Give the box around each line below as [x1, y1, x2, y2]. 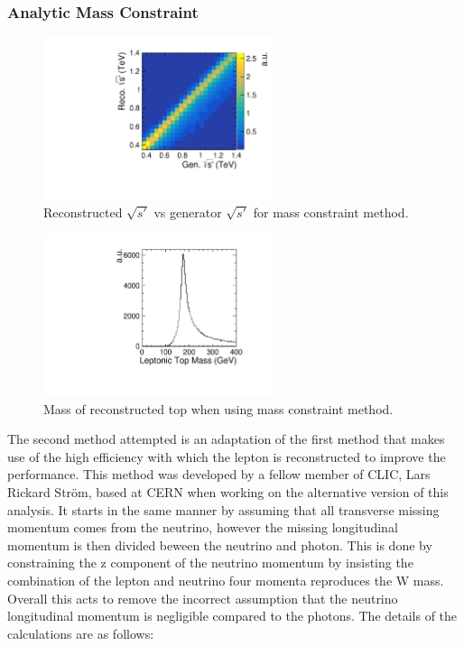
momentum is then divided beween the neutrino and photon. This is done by [7, 535, 432, 554]
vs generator [153, 202, 222, 221]
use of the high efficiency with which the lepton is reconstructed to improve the [7, 447, 446, 466]
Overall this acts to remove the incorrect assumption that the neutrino [7, 588, 398, 607]
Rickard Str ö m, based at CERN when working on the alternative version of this [7, 482, 449, 501]
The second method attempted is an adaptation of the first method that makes [7, 429, 445, 448]
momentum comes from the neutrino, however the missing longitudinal [7, 518, 398, 537]
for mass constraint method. [253, 202, 409, 221]
